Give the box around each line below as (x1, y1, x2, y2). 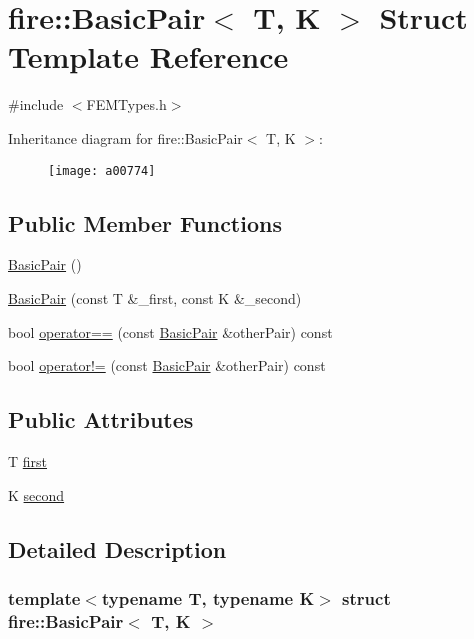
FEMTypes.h (86, 94, 167, 115)
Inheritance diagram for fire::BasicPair (8, 127, 243, 148)
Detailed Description (8, 533, 227, 564)
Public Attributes (8, 404, 194, 435)
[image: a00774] (48, 163, 156, 178)
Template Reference (8, 36, 289, 77)
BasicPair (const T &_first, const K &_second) (8, 287, 302, 308)
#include (8, 94, 64, 115)
